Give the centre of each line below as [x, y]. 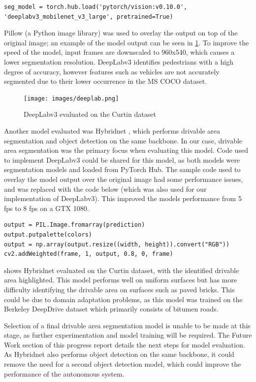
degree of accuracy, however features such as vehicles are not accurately [112, 71]
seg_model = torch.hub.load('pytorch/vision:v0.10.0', [96, 7]
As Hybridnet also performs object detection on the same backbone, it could [119, 354]
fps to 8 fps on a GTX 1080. [47, 208]
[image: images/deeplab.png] [71, 98]
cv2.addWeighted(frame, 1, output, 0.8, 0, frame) [89, 254]
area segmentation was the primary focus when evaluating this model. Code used [126, 150]
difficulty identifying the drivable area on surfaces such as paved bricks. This [119, 289]
